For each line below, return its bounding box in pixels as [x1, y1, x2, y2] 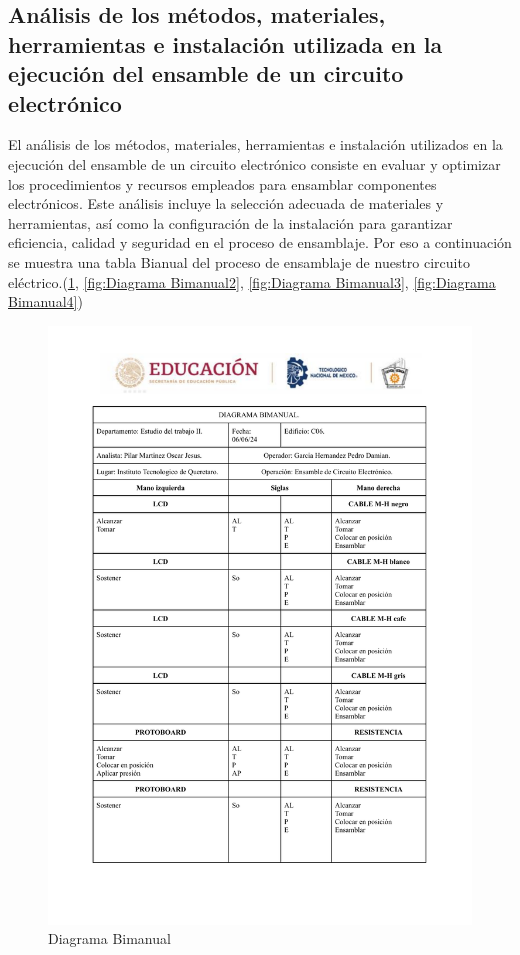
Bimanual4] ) [8, 291, 83, 312]
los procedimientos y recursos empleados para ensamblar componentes [8, 173, 437, 194]
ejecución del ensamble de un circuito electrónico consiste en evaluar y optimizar [8, 153, 501, 174]
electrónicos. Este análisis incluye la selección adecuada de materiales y [8, 193, 444, 214]
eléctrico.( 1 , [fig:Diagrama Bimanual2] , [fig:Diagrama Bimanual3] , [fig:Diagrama [8, 271, 496, 292]
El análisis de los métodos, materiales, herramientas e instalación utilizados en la [8, 134, 503, 155]
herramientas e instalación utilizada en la [8, 28, 443, 59]
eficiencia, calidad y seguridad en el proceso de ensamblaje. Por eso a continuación [8, 232, 512, 253]
